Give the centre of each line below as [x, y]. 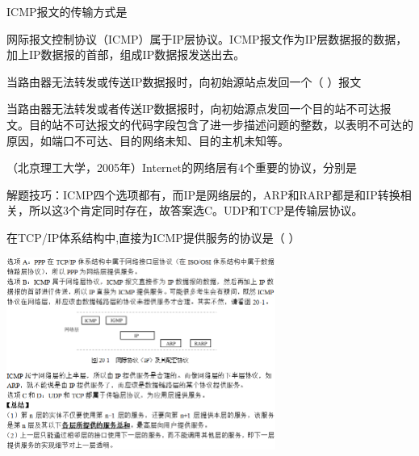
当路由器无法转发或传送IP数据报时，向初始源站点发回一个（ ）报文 [184, 81]
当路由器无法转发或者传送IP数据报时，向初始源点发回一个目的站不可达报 [199, 109]
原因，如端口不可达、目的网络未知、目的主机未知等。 [148, 140]
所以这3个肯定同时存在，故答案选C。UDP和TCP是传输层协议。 [196, 210]
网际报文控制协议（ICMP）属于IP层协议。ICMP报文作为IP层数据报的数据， [207, 38]
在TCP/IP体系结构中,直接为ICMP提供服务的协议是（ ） [153, 237]
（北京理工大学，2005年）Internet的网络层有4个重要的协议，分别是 [182, 167]
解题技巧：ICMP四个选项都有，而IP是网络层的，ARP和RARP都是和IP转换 [203, 194]
